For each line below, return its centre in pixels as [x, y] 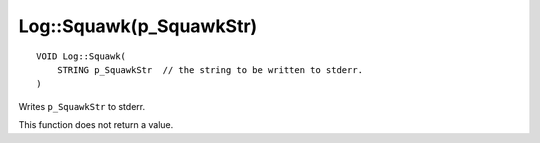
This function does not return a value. [96, 125]
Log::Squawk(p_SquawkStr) [138, 26]
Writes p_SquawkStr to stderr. [81, 106]
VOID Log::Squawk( [81, 56]
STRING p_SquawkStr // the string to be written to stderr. [210, 69]
